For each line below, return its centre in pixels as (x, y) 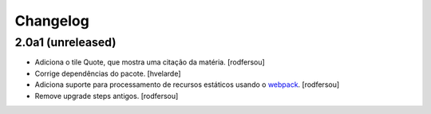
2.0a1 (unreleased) (65, 42)
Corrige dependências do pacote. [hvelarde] (108, 73)
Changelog (52, 21)
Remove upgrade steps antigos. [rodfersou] (107, 96)
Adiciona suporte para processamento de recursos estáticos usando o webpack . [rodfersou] (187, 85)
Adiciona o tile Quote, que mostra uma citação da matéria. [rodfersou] (150, 62)
